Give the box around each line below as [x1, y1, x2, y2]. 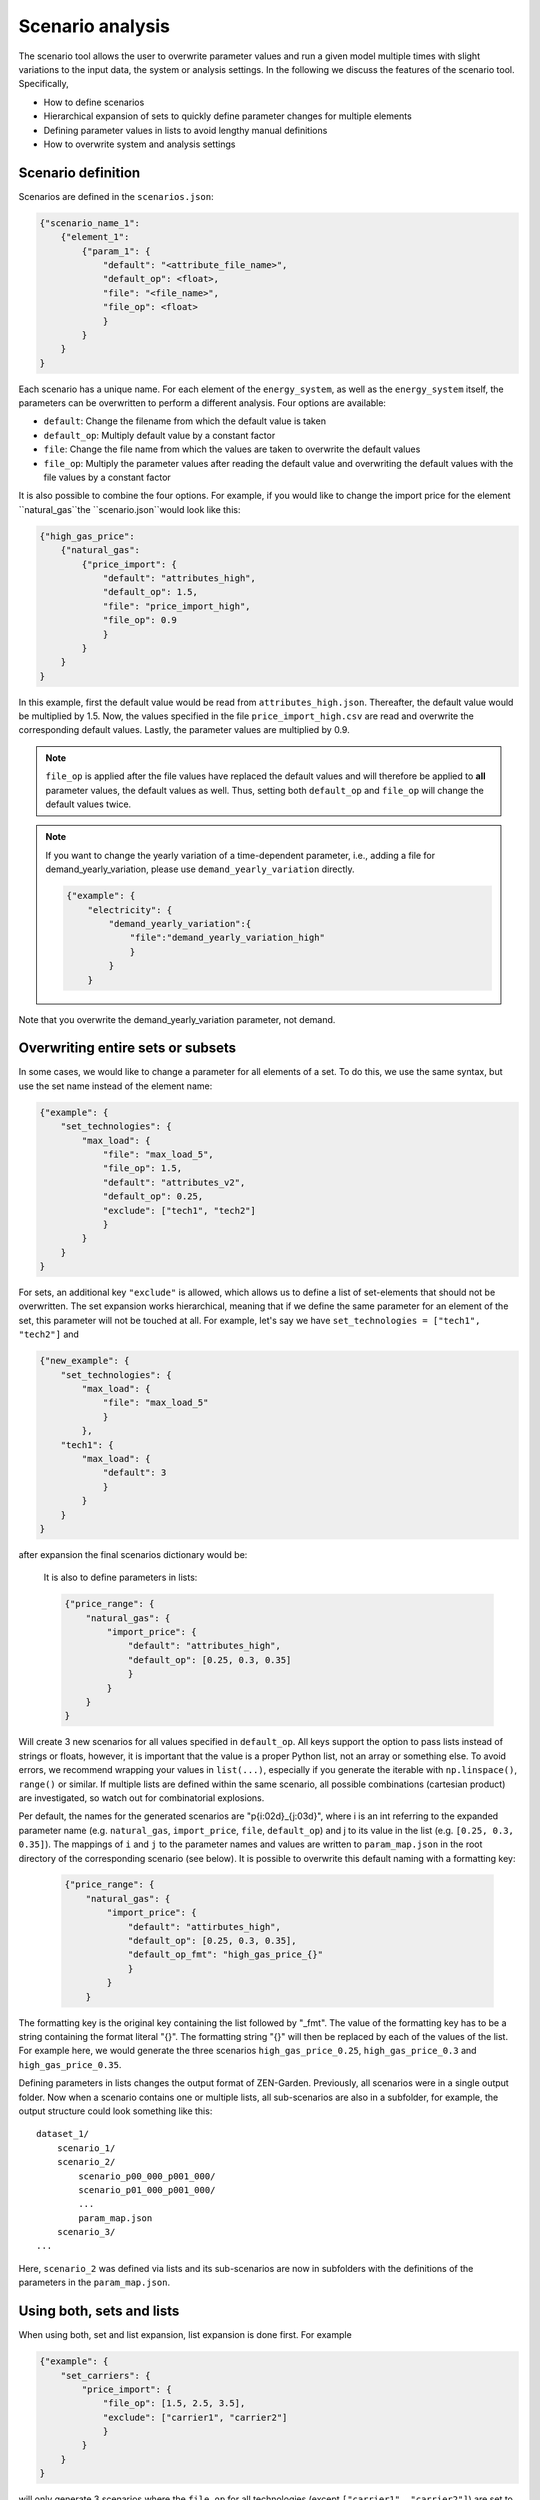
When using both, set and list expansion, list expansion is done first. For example [18, 2329, 352, 2341]
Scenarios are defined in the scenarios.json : [18, 190, 214, 202]
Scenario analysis [18, 15, 170, 37]
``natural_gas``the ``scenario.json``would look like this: [18, 503, 241, 515]
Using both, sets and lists [18, 2303, 180, 2320]
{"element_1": [60, 231, 130, 243]
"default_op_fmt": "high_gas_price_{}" [127, 1949, 324, 1960]
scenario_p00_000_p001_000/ [78, 2170, 216, 2182]
